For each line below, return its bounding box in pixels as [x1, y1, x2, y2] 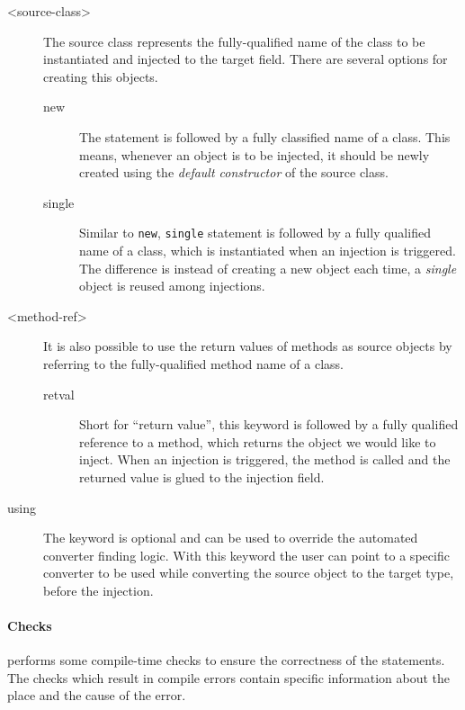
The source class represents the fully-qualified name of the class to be [43, 31, 425, 50]
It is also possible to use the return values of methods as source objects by [43, 337, 452, 355]
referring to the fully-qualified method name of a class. [43, 354, 344, 373]
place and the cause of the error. [7, 686, 186, 705]
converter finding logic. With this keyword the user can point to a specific [43, 545, 450, 564]
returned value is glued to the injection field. [79, 467, 325, 486]
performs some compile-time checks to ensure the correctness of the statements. [7, 651, 445, 670]
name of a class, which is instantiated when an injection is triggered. [79, 241, 456, 259]
